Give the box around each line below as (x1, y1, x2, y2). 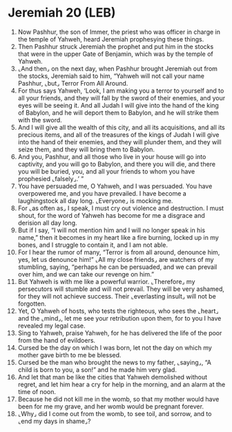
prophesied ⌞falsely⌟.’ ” (17, 174, 84, 182)
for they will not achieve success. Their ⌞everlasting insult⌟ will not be (17, 292, 216, 300)
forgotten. (17, 299, 47, 308)
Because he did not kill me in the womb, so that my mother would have (17, 395, 220, 403)
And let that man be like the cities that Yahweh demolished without (17, 373, 208, 381)
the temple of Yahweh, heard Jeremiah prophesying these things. (17, 35, 204, 43)
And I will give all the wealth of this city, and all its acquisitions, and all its (17, 123, 225, 131)
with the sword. (17, 115, 63, 124)
